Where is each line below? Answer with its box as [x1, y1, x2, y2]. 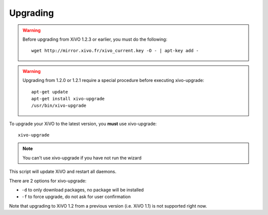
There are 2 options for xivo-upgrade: [9, 178, 87, 184]
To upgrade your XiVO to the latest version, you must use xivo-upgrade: [9, 121, 157, 127]
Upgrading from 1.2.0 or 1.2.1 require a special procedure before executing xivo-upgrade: [22, 77, 204, 83]
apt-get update [31, 89, 68, 94]
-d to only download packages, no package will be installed [21, 187, 144, 193]
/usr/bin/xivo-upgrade [31, 103, 87, 109]
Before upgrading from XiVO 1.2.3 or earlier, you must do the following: [22, 36, 167, 42]
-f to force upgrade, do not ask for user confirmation [21, 194, 131, 200]
